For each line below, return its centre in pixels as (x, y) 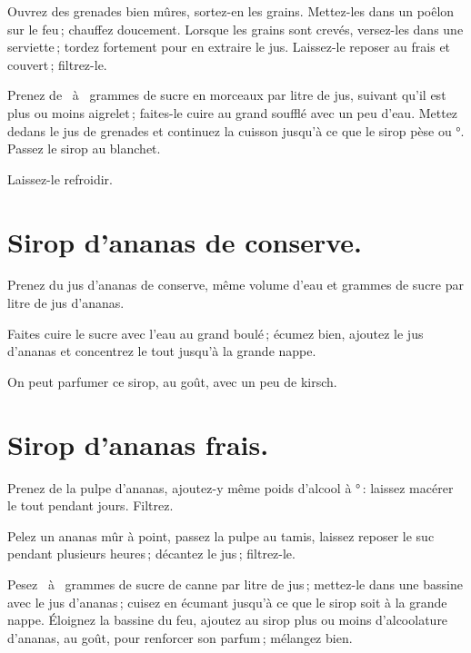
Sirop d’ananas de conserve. (185, 241)
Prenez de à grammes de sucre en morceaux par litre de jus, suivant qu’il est (227, 95)
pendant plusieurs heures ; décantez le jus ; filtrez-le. (151, 554)
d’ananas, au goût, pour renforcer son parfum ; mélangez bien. (180, 637)
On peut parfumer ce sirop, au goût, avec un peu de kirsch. (172, 381)
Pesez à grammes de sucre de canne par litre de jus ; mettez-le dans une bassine (235, 584)
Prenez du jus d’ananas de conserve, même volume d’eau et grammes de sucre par (235, 285)
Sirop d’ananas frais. (138, 444)
